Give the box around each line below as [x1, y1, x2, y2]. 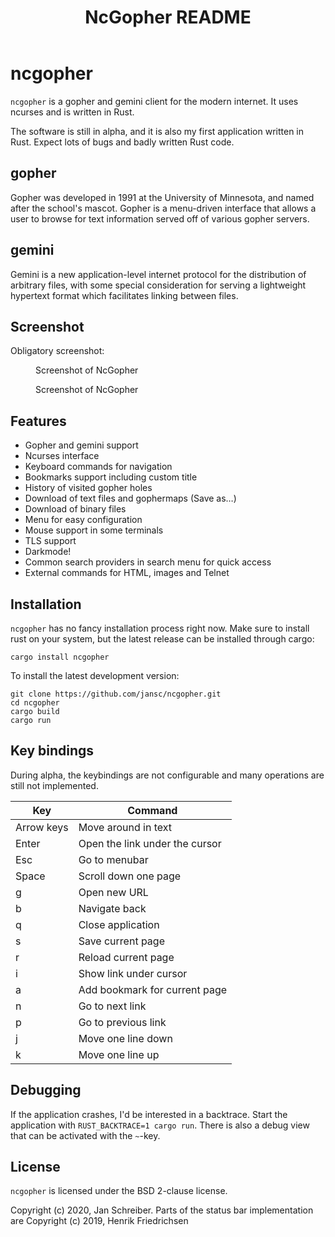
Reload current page [78, 950, 175, 964]
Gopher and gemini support [24, 439, 139, 451]
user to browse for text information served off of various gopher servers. [10, 212, 310, 225]
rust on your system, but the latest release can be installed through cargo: [10, 633, 315, 645]
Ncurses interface [24, 450, 100, 462]
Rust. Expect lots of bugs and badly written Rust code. [10, 136, 235, 148]
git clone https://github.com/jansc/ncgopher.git [10, 689, 222, 699]
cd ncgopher [10, 698, 60, 708]
